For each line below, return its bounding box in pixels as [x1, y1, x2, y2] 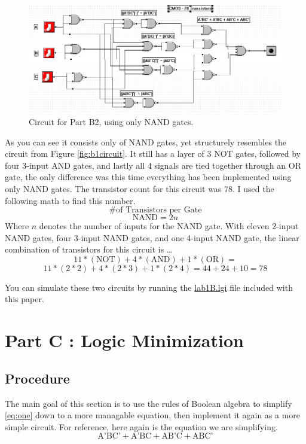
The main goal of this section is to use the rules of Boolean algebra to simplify [5, 397, 292, 409]
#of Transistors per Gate [109, 206, 202, 215]
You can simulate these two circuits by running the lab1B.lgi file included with [5, 281, 293, 293]
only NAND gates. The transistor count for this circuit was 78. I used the [5, 182, 274, 194]
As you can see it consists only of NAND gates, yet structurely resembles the [5, 135, 287, 148]
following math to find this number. [5, 194, 136, 206]
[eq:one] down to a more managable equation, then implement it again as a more [5, 409, 301, 421]
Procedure [5, 369, 70, 387]
